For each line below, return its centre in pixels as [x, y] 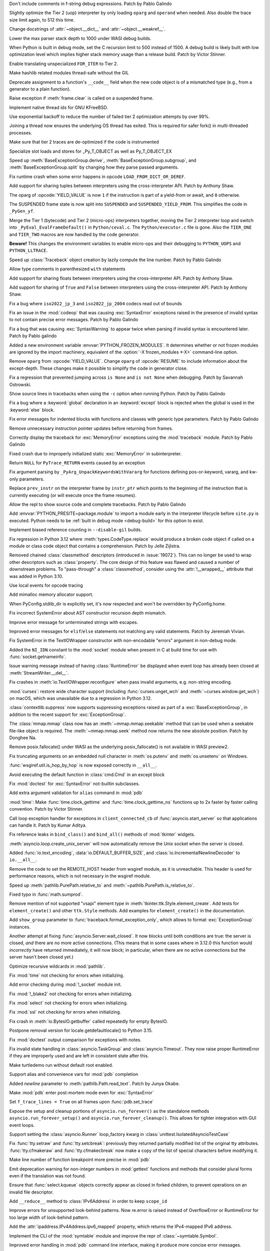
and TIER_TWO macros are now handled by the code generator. [74, 234]
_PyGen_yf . [22, 211]
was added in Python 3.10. [36, 576]
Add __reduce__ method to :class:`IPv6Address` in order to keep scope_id [88, 1201]
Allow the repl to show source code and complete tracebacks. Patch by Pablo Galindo [97, 504]
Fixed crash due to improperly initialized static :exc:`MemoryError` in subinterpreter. [95, 453]
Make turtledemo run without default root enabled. [61, 1065]
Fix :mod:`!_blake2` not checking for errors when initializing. [71, 994]
